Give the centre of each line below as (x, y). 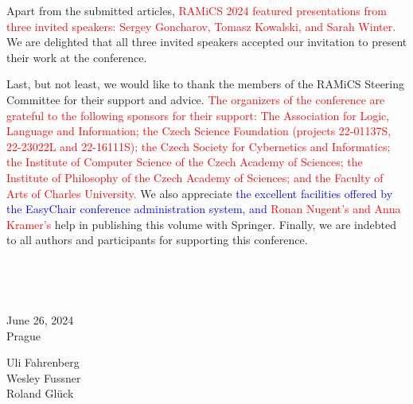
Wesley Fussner (44, 377)
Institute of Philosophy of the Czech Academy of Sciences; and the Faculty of (195, 177)
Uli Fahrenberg (43, 362)
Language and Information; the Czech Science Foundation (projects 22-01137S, (199, 131)
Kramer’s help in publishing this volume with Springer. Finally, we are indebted (201, 224)
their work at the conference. (77, 57)
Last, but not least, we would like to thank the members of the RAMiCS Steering (206, 84)
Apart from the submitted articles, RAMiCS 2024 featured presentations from (197, 10)
